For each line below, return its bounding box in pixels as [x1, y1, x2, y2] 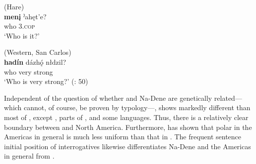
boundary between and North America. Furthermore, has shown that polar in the [4, 122, 252, 132]
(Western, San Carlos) [4, 47, 71, 57]
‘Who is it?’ [4, 30, 40, 41]
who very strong [4, 66, 53, 77]
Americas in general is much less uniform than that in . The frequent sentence [4, 131, 242, 142]
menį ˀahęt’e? [4, 11, 47, 21]
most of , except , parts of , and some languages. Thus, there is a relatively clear [4, 112, 249, 122]
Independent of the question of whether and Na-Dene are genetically [4, 92, 212, 103]
